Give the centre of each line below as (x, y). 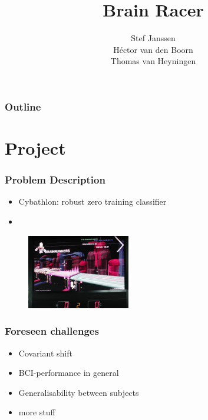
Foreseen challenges (52, 331)
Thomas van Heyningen (153, 61)
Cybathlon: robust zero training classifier (93, 201)
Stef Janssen (153, 38)
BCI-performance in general (69, 373)
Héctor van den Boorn (153, 49)
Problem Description (55, 180)
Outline (23, 106)
